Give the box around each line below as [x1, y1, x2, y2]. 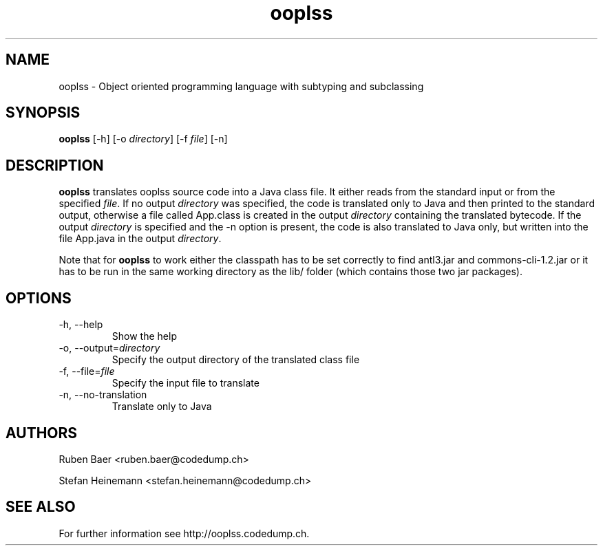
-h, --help [59, 318, 103, 331]
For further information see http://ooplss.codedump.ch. [59, 527, 310, 539]
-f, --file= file [59, 365, 115, 378]
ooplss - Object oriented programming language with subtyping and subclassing [59, 80, 424, 92]
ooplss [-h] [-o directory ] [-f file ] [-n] [59, 133, 228, 145]
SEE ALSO [6, 498, 76, 516]
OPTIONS [6, 289, 72, 307]
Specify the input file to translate [112, 377, 260, 389]
